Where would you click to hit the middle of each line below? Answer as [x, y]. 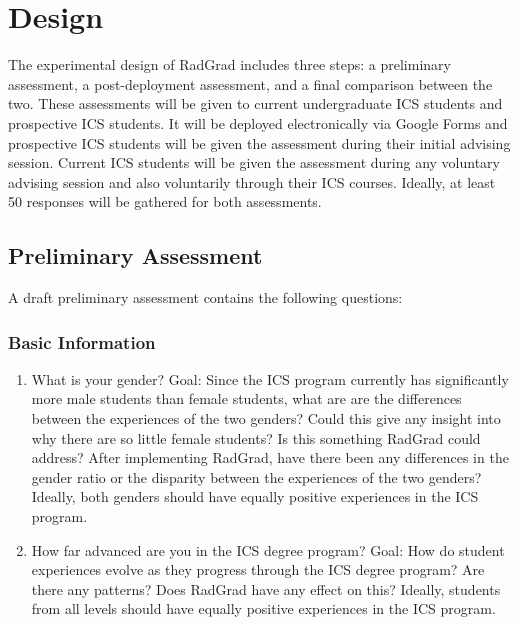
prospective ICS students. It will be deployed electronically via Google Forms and [258, 122]
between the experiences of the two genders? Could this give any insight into [266, 418]
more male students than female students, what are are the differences [246, 398]
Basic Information [82, 341]
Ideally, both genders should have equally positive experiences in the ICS [255, 496]
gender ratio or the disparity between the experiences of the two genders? [256, 476]
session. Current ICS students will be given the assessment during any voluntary [254, 162]
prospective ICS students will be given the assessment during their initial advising [259, 142]
